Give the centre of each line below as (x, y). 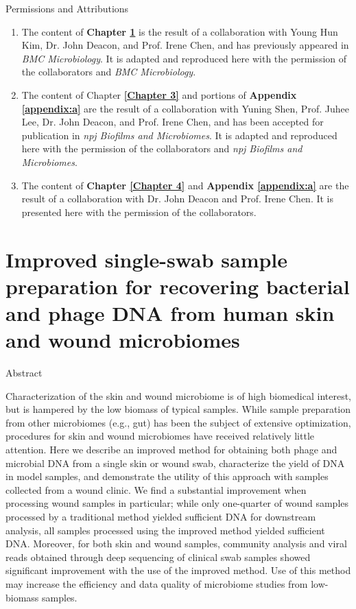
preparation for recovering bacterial (178, 286)
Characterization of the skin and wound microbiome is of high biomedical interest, (179, 395)
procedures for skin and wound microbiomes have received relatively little (160, 436)
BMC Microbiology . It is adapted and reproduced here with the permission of (184, 58)
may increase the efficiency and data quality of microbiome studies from (157, 583)
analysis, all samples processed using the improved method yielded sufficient (165, 530)
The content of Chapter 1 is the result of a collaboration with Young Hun (180, 31)
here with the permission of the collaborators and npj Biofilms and (162, 148)
